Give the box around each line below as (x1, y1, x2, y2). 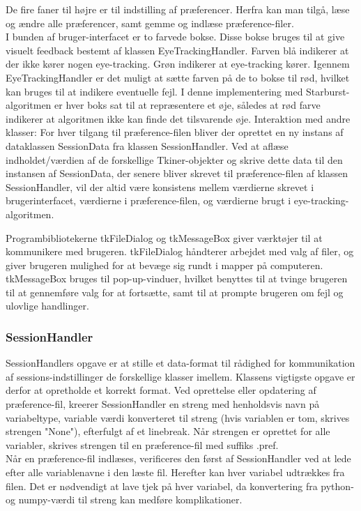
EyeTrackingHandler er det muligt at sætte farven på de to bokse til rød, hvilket (6, 70, 350, 84)
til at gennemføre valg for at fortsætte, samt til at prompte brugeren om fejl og (6, 284, 344, 299)
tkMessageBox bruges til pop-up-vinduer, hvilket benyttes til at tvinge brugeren (6, 271, 348, 286)
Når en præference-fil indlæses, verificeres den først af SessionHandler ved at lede (6, 451, 351, 466)
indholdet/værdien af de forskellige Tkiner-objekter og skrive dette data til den (6, 152, 343, 167)
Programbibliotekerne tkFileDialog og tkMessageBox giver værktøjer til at (6, 230, 323, 245)
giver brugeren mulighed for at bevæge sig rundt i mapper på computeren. (6, 257, 323, 272)
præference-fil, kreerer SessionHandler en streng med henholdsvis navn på (6, 397, 320, 411)
